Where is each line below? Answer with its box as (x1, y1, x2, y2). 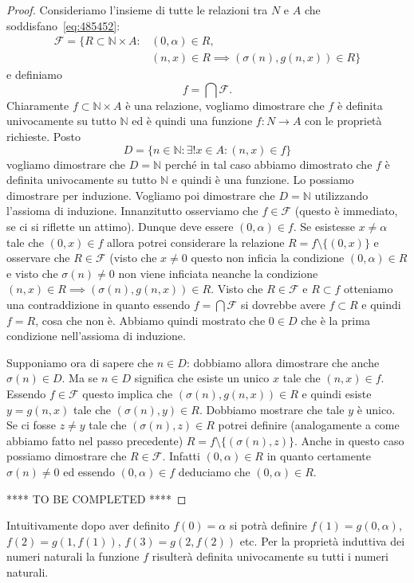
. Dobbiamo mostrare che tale (199, 401, 345, 417)
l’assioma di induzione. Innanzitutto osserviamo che (6, 202, 258, 219)
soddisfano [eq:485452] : (6, 17, 120, 33)
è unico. (357, 401, 396, 417)
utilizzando (314, 186, 369, 203)
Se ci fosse (6, 417, 56, 433)
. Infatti (162, 448, 200, 464)
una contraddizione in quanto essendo (6, 295, 191, 312)
